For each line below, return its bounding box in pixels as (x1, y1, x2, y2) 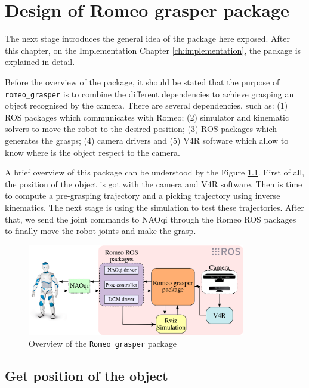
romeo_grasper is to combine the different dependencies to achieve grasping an (5, 87, 294, 100)
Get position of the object (5, 367, 168, 385)
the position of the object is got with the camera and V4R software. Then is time (5, 177, 302, 190)
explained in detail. (5, 56, 75, 68)
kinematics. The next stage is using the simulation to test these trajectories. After (5, 201, 304, 213)
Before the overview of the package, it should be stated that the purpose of (5, 75, 280, 88)
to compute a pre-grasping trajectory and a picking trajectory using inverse (5, 189, 280, 202)
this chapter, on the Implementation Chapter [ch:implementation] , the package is (5, 44, 301, 56)
